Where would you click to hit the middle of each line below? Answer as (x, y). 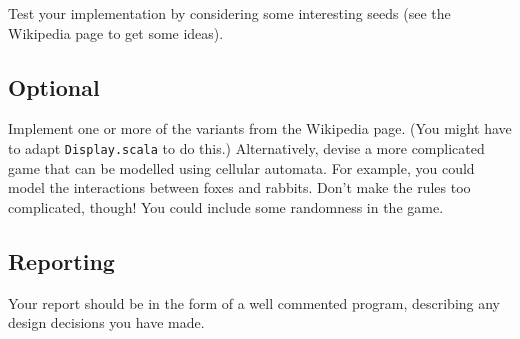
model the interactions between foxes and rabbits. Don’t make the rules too (239, 187)
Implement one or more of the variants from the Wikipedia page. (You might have (260, 128)
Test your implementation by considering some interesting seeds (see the (229, 13)
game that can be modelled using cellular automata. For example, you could (241, 167)
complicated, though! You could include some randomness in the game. (226, 206)
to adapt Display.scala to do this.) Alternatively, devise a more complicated (246, 147)
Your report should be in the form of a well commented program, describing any (254, 302)
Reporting (61, 260)
